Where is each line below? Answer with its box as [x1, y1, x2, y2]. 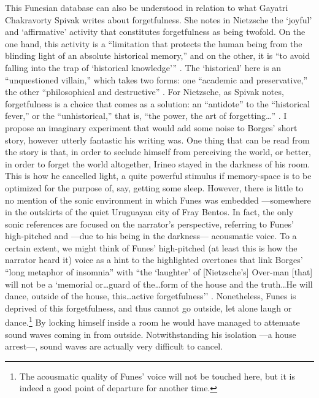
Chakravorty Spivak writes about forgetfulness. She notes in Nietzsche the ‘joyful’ [5, 13, 312, 26]
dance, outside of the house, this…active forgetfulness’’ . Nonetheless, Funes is [5, 289, 296, 302]
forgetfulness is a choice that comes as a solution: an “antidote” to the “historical [5, 97, 310, 110]
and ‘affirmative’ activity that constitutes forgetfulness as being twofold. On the [5, 25, 306, 38]
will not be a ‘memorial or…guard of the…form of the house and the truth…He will [5, 277, 313, 290]
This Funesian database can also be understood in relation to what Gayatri [5, 1, 288, 13]
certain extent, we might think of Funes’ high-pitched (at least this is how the [5, 241, 298, 254]
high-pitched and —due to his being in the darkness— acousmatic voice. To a [5, 229, 297, 242]
